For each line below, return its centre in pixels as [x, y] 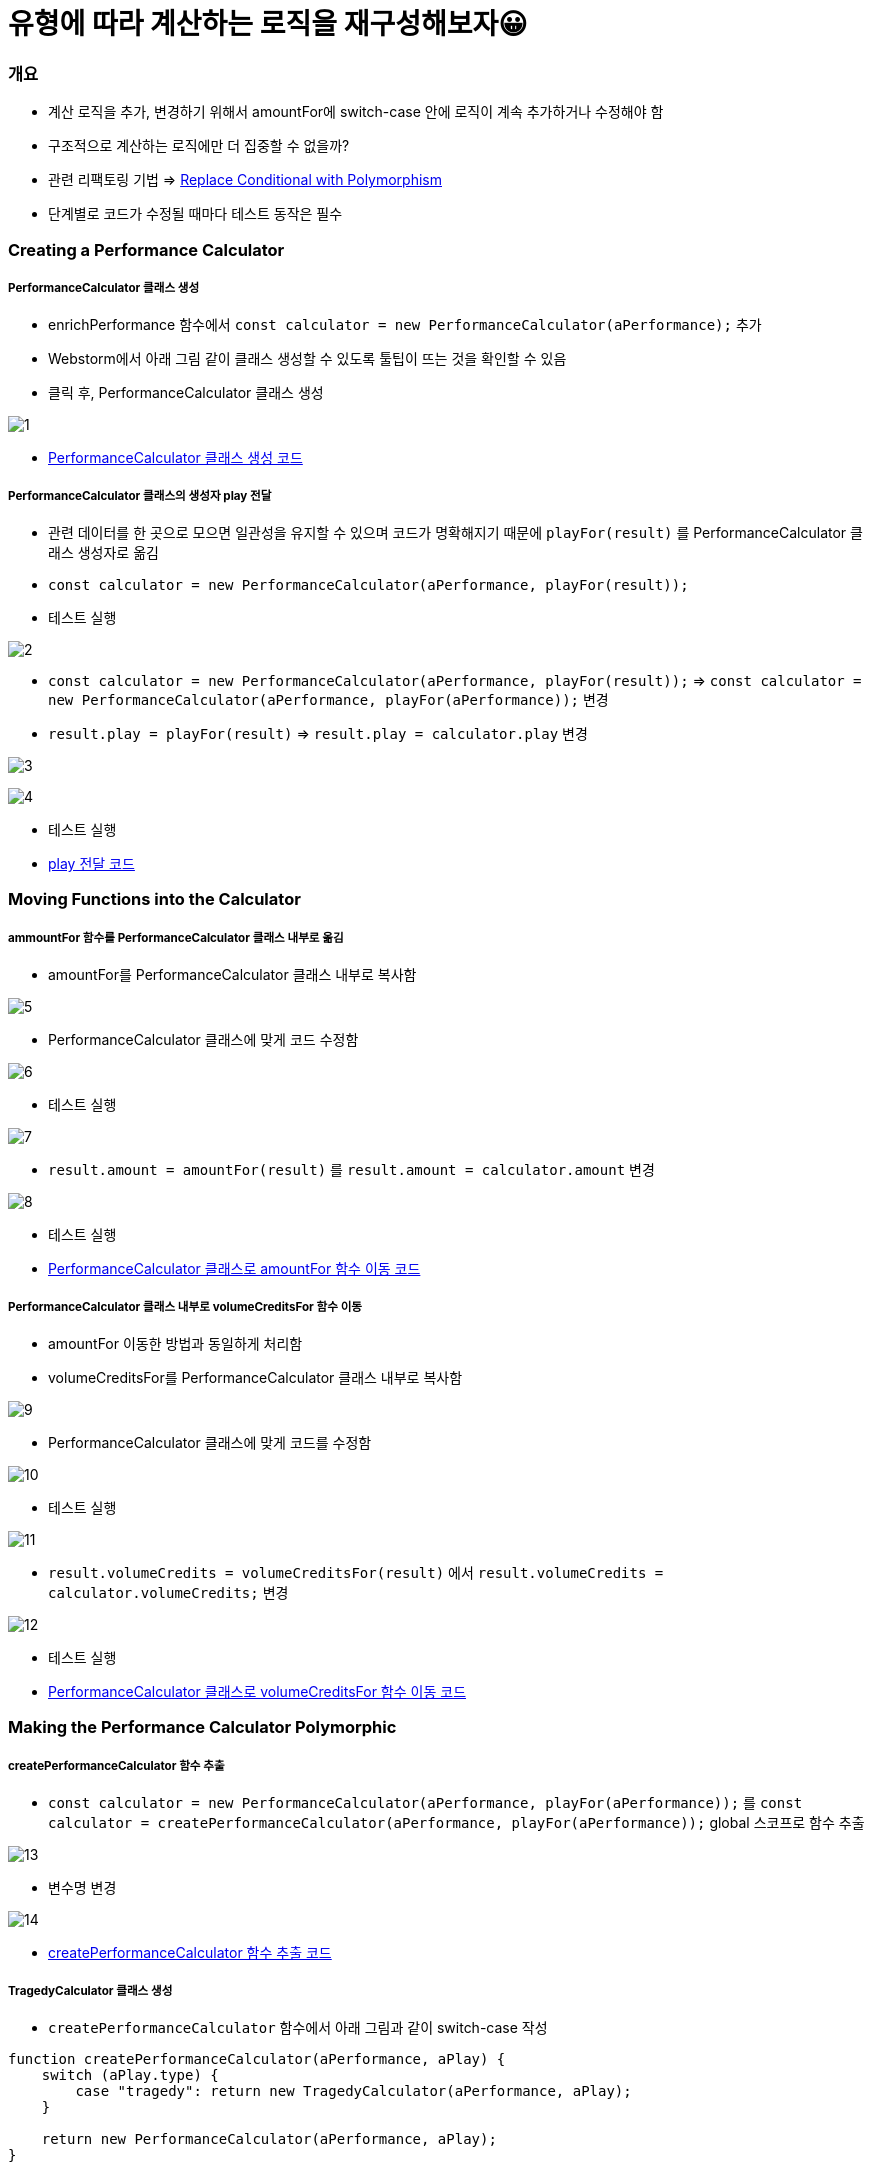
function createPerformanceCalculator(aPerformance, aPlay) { [257, 2058]
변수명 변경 [82, 1888]
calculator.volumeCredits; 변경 [168, 1592]
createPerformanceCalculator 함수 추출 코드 [190, 1953]
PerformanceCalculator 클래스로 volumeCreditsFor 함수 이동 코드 [257, 1691]
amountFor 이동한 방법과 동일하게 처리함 [175, 1343]
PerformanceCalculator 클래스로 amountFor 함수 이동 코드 [234, 1269]
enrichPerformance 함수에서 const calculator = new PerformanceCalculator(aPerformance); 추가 [405, 325]
